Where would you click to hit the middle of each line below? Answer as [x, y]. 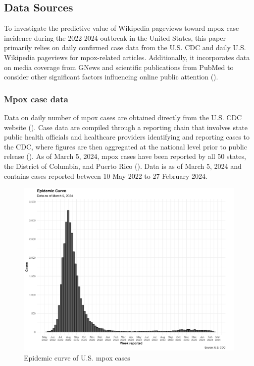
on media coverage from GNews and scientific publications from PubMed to [119, 67]
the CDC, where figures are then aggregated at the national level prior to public [126, 146]
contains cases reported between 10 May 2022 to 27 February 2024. [106, 176]
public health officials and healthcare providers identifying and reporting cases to [127, 137]
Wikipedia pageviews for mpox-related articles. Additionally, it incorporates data [127, 57]
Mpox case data [36, 99]
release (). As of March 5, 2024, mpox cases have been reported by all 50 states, [125, 156]
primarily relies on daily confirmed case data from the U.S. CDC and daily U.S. [125, 47]
